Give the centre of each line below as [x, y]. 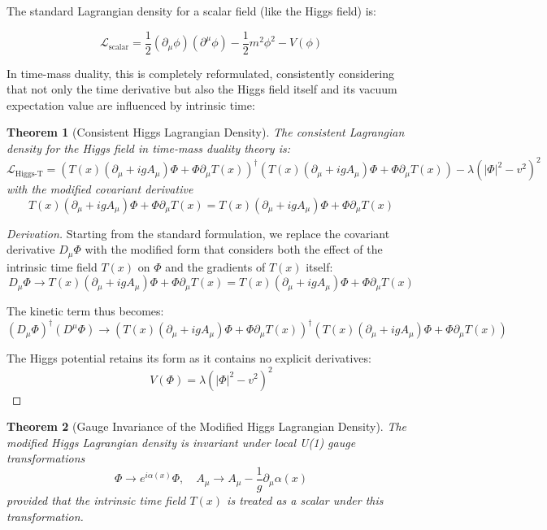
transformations [46, 458]
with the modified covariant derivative [100, 189]
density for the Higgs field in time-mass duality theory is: [148, 148]
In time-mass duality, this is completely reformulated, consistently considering [201, 73]
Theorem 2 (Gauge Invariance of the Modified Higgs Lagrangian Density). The [207, 426]
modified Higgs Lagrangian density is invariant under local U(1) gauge [181, 442]
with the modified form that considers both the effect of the [234, 249]
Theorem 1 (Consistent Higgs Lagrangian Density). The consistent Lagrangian [206, 132]
